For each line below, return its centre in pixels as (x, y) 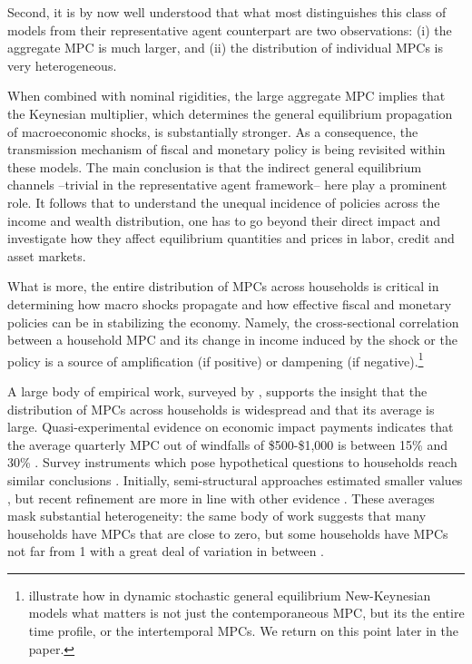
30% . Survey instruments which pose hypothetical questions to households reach (232, 462)
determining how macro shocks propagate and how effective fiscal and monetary (230, 303)
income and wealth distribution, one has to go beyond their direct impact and (224, 220)
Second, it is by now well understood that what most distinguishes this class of (227, 12)
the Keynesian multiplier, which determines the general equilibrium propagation (230, 113)
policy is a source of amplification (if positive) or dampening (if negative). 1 (216, 359)
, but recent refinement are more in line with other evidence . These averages (221, 498)
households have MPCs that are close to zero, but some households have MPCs (228, 533)
